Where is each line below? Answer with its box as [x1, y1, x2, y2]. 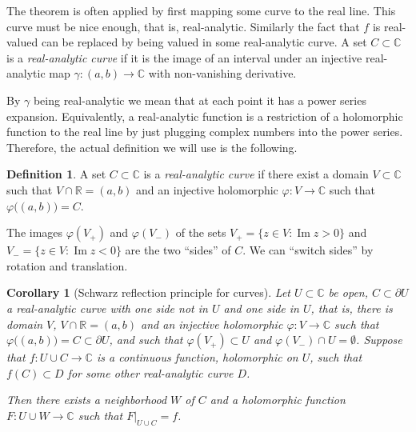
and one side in [223, 299, 299, 316]
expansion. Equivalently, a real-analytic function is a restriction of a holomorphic [6, 107, 403, 124]
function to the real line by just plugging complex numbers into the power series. [6, 123, 403, 140]
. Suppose [356, 331, 402, 348]
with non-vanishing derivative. [148, 65, 297, 82]
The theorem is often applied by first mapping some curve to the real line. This [6, 2, 396, 18]
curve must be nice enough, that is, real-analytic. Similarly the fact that [6, 18, 360, 34]
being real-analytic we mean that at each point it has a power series [33, 91, 366, 108]
